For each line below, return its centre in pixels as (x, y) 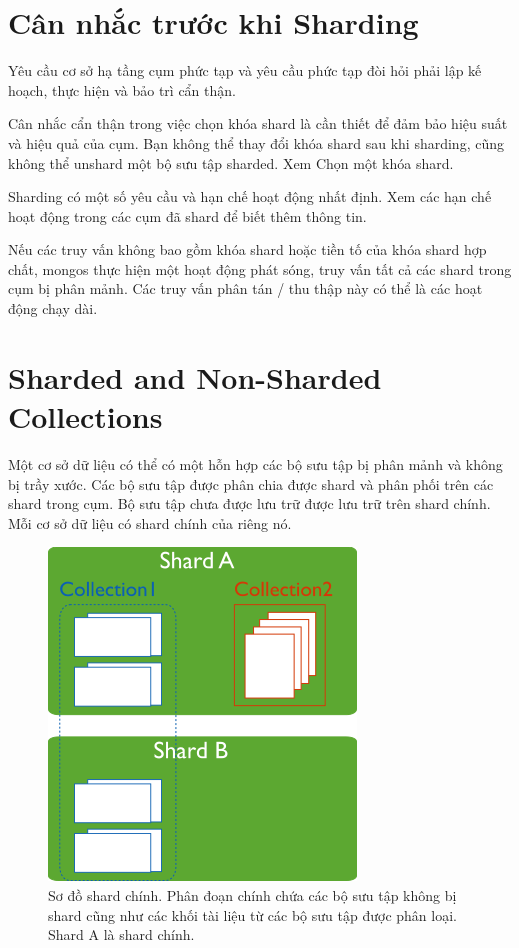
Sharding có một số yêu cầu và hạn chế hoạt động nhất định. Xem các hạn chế (250, 196)
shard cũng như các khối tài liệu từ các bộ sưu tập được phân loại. (252, 914)
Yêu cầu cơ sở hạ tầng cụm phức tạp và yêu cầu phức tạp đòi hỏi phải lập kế (245, 70)
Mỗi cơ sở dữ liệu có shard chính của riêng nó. (150, 522)
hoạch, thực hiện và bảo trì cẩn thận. (122, 89)
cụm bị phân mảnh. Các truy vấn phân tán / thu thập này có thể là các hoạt (245, 288)
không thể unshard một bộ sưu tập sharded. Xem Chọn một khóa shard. (231, 162)
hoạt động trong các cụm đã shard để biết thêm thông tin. (187, 215)
